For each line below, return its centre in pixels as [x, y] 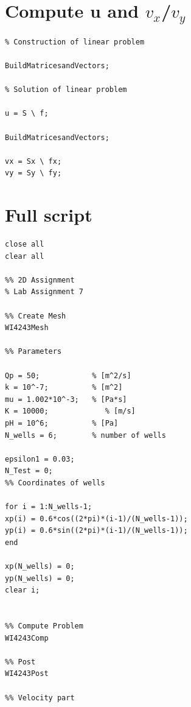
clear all [25, 256]
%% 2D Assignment [40, 280]
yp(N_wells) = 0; [40, 578]
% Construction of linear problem [75, 42]
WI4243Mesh [27, 328]
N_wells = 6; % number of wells [85, 435]
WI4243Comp [27, 638]
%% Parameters [33, 352]
